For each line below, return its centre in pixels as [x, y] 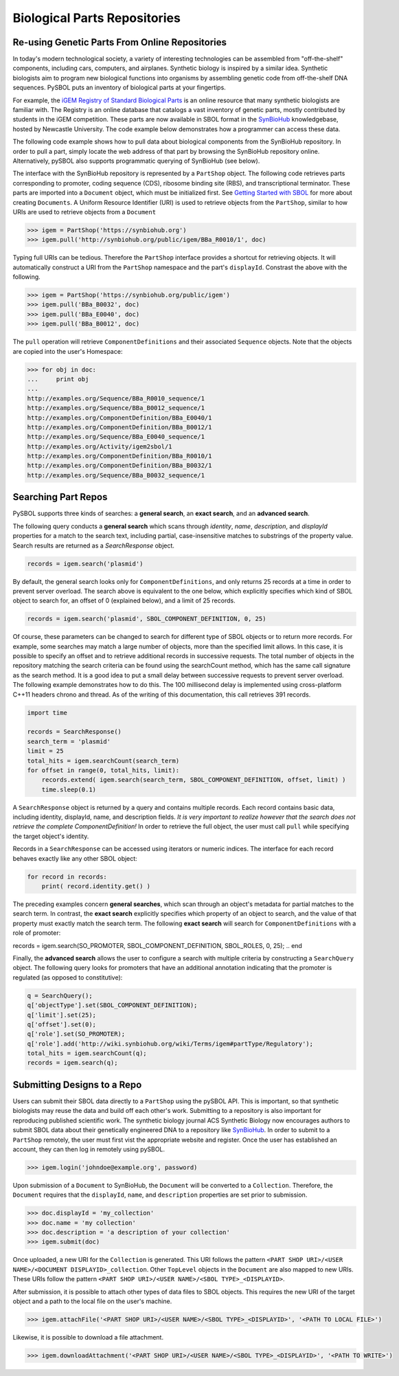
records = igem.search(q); [72, 1063]
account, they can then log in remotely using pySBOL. [89, 1149]
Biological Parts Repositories [97, 18]
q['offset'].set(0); [61, 1024]
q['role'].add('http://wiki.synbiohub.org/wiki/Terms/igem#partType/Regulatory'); [170, 1044]
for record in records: [67, 877]
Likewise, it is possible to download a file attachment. [88, 1337]
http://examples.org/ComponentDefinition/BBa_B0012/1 [119, 427]
